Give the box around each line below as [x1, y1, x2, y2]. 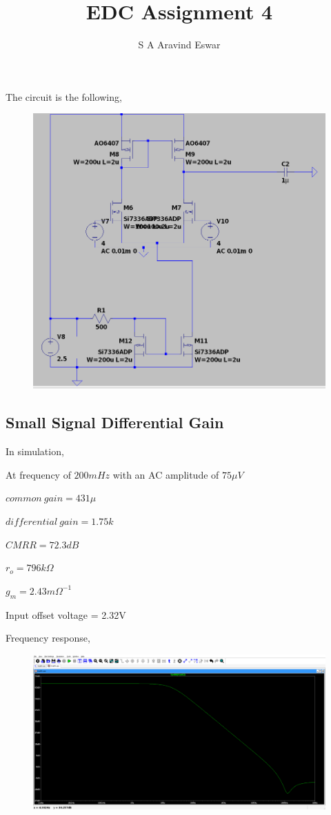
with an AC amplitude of [112, 467, 219, 481]
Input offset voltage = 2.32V [6, 607, 126, 622]
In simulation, [6, 444, 64, 459]
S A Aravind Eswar [138, 37, 221, 52]
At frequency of [6, 467, 71, 481]
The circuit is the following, [6, 89, 122, 104]
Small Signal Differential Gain [6, 412, 224, 433]
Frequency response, [6, 631, 90, 645]
